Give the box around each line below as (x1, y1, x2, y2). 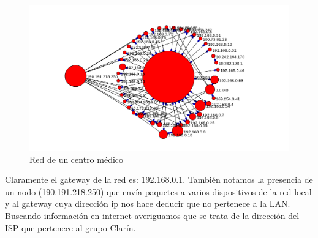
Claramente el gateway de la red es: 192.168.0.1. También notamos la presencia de (5, 173, 313, 186)
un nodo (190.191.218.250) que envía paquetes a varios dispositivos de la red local (5, 185, 312, 198)
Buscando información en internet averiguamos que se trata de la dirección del (5, 209, 300, 222)
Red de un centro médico (29, 152, 124, 165)
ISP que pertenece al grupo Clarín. (5, 221, 136, 234)
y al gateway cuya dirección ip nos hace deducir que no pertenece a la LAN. (5, 197, 290, 210)
